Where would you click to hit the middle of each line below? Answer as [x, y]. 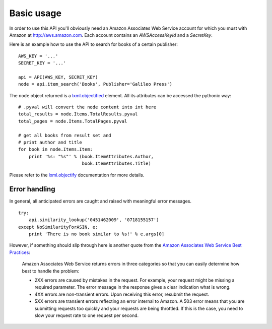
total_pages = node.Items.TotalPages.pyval [73, 121]
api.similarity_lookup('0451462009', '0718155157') [94, 220]
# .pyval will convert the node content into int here [87, 107]
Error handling [32, 189]
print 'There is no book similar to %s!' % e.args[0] [96, 234]
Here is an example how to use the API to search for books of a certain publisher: [94, 44]
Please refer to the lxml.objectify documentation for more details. [77, 175]
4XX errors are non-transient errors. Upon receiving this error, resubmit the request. [122, 294]
